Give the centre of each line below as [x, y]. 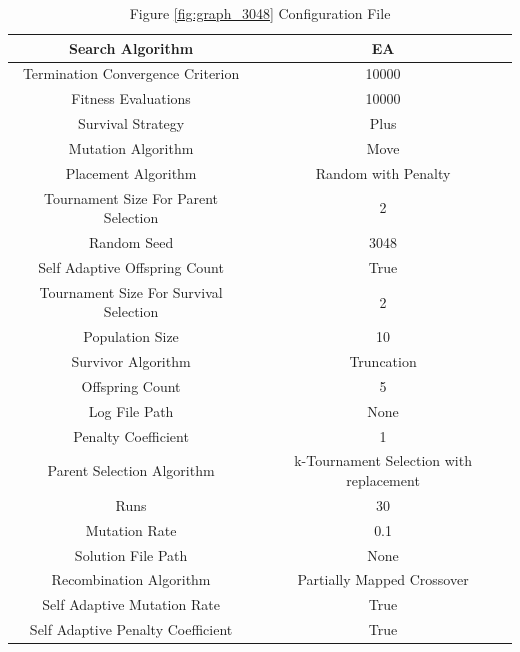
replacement [383, 480]
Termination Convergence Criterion [131, 73]
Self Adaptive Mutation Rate [131, 604]
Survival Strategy [131, 123]
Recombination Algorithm [131, 579]
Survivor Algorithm [131, 361]
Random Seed [131, 242]
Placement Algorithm [131, 172]
